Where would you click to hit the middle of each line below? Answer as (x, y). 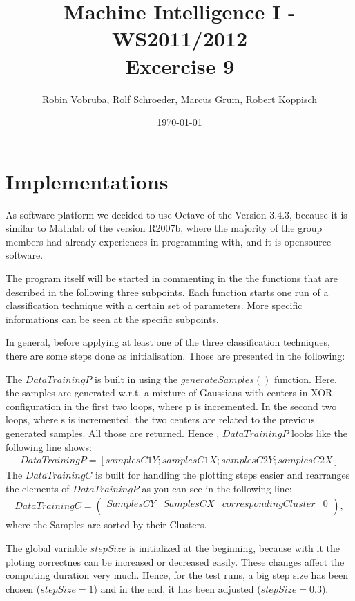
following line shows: (49, 446)
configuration (33, 406)
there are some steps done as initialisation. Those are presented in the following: (175, 355)
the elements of (38, 488)
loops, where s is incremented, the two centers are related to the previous (160, 419)
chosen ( (23, 588)
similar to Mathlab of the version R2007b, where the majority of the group (164, 228)
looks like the (319, 433)
